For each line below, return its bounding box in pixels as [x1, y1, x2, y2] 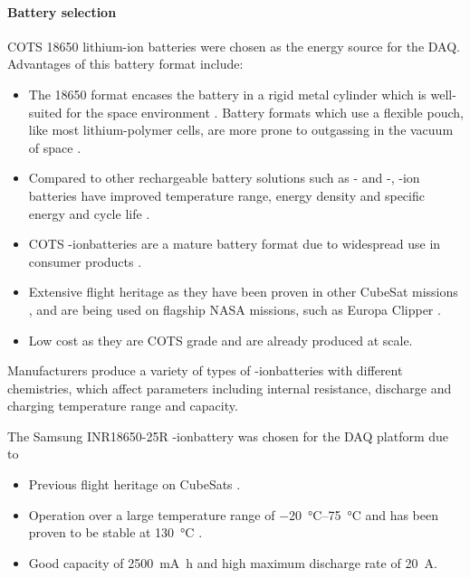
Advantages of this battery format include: [7, 54, 244, 73]
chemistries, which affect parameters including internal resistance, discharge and [7, 378, 452, 397]
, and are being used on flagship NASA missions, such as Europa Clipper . [28, 299, 441, 318]
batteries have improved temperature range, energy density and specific [28, 185, 425, 204]
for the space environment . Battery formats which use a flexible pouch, [66, 102, 464, 121]
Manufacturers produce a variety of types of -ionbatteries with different [7, 361, 403, 380]
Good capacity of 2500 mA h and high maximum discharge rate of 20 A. [28, 553, 437, 572]
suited [28, 102, 62, 121]
